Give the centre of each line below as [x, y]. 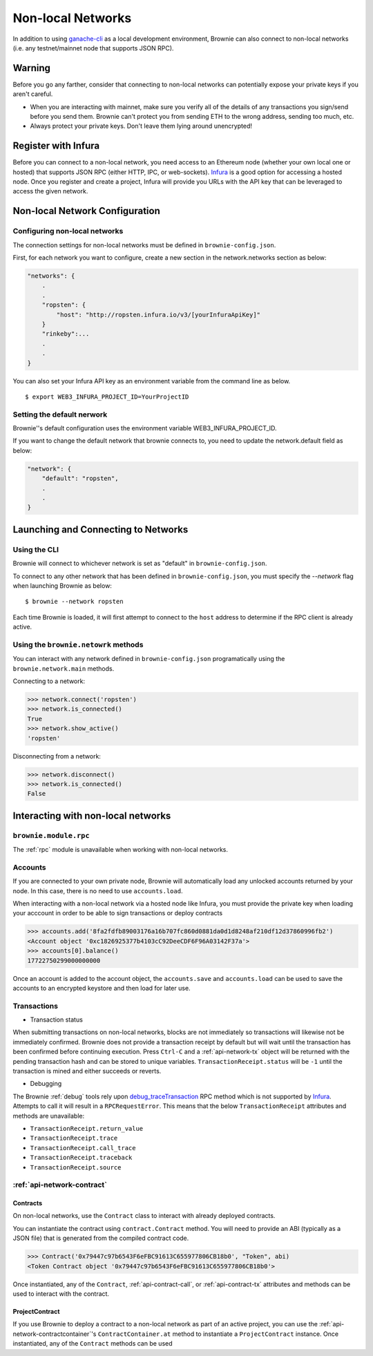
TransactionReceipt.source [76, 1167]
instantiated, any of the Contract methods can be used [93, 1344]
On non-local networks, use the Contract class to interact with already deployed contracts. [144, 1216]
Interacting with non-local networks [92, 815]
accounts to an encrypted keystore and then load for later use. [102, 988]
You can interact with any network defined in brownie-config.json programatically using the [149, 659]
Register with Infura [56, 146]
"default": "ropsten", [80, 479]
